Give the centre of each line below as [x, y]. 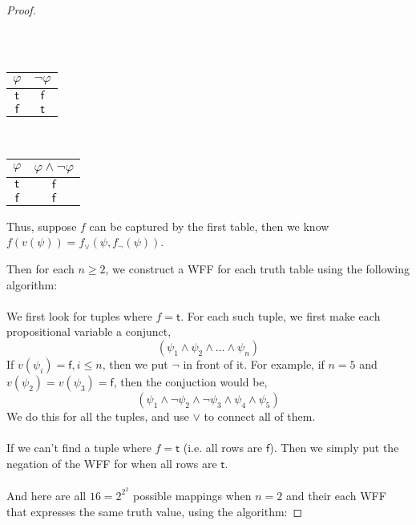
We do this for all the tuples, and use [98, 416]
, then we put [135, 363]
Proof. [21, 10]
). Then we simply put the [334, 448]
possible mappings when [192, 495]
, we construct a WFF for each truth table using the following [257, 268]
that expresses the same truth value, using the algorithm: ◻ [155, 511]
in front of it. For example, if [254, 363]
